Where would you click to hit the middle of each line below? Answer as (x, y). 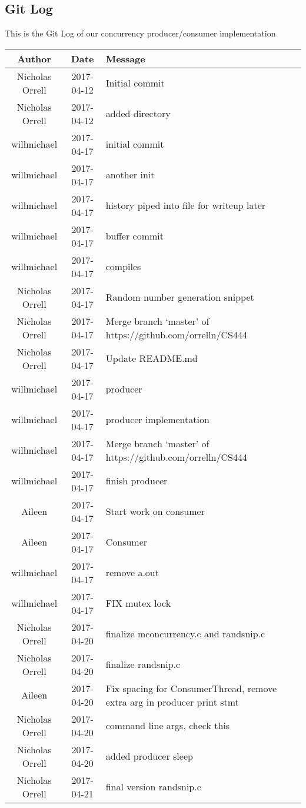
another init (130, 175)
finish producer (137, 481)
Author (34, 58)
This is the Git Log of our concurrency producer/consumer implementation (140, 33)
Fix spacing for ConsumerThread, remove (191, 688)
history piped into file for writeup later (186, 205)
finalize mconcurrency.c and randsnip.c (185, 634)
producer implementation (157, 420)
